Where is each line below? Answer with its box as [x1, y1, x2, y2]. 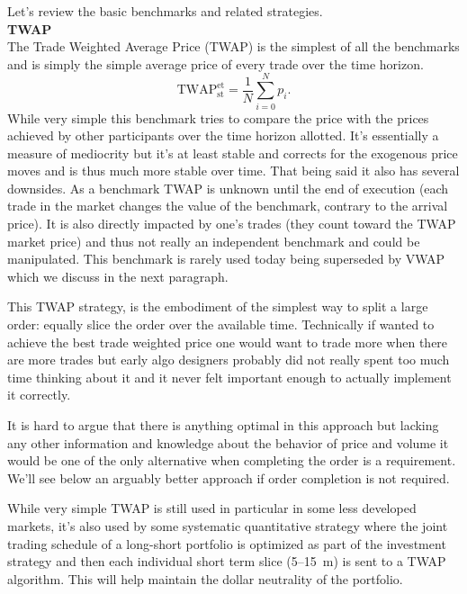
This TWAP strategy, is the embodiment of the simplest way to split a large [7, 297, 428, 316]
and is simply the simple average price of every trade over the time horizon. [7, 54, 424, 73]
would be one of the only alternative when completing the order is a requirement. [7, 451, 456, 470]
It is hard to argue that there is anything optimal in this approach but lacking [7, 416, 439, 434]
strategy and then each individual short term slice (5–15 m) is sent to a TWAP [7, 552, 446, 571]
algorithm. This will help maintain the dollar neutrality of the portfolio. [7, 569, 403, 588]
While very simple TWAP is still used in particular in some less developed [7, 499, 417, 517]
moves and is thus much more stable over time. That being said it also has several [7, 161, 460, 180]
